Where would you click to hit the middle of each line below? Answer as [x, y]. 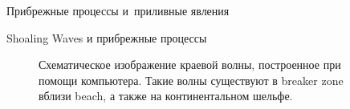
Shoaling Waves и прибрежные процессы [107, 37]
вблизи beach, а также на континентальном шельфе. [166, 96]
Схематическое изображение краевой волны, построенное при [190, 65]
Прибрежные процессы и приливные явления [118, 10]
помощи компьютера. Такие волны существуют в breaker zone [191, 80]
